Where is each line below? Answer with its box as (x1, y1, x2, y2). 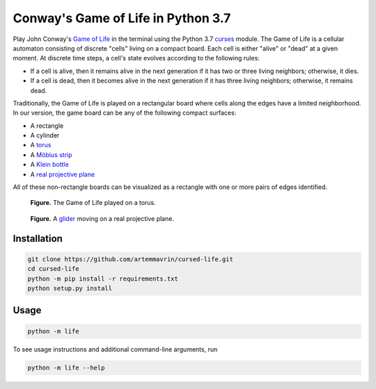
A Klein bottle (30, 160, 69, 169)
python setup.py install (27, 284, 113, 292)
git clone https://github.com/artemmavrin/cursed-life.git (27, 255, 233, 263)
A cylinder (30, 131, 60, 140)
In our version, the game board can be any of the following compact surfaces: (13, 108, 237, 117)
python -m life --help (27, 363, 105, 372)
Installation (13, 233, 63, 245)
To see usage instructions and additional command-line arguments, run (13, 345, 218, 354)
